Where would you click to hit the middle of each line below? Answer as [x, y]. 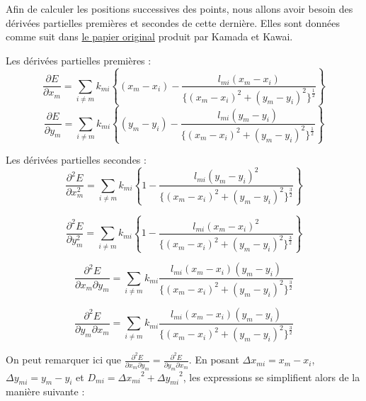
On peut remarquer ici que [64, 360]
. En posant [214, 360]
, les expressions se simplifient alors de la [271, 377]
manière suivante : [45, 391]
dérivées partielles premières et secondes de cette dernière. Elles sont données [173, 22]
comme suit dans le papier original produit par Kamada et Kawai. [149, 36]
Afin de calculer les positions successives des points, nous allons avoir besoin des [179, 9]
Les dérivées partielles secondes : [76, 160]
